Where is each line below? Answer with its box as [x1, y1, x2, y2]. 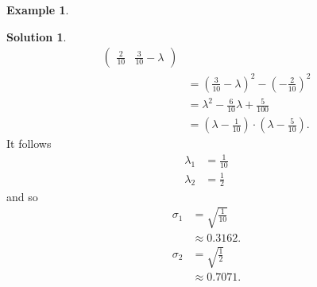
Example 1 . [6, 2, 69, 17]
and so [6, 188, 38, 204]
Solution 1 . [6, 28, 67, 45]
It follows [6, 135, 52, 152]
